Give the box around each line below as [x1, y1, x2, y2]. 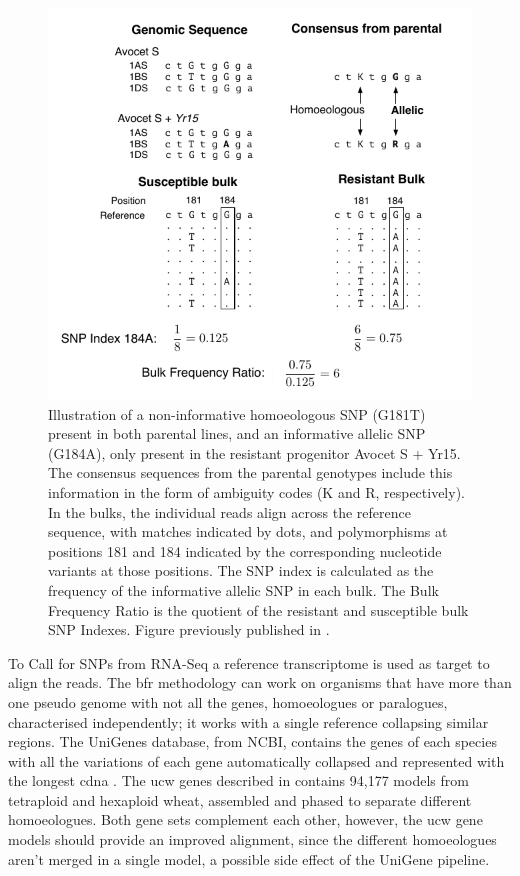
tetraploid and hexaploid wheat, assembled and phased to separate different [8, 789, 472, 810]
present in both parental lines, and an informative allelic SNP [48, 423, 426, 444]
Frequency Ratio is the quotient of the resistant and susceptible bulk [48, 599, 469, 620]
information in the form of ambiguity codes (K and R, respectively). [48, 481, 465, 502]
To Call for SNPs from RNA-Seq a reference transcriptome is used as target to [8, 652, 490, 673]
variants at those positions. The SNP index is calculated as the [48, 560, 434, 581]
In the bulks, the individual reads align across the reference [48, 501, 411, 522]
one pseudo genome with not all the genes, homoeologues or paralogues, [8, 691, 448, 712]
